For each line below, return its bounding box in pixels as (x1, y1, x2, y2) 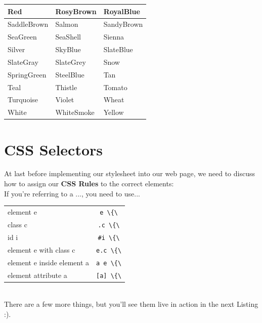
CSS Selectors (4, 139, 103, 159)
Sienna (103, 31, 124, 42)
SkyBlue (55, 44, 81, 55)
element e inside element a (8, 257, 90, 267)
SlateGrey (55, 56, 86, 67)
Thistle (55, 82, 77, 92)
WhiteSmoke (55, 107, 95, 117)
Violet (55, 94, 74, 105)
